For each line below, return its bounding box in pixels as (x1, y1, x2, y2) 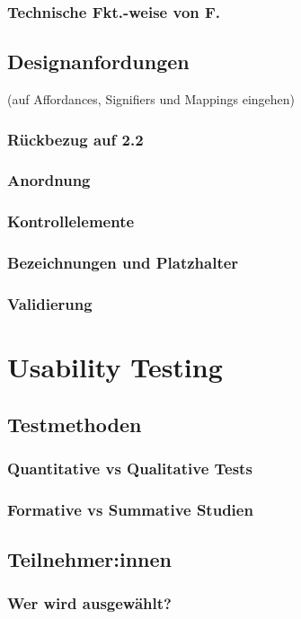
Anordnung (7, 169, 91, 191)
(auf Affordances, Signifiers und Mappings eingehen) (7, 90, 296, 109)
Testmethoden (7, 410, 142, 438)
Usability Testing (7, 349, 223, 385)
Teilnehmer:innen (7, 545, 173, 573)
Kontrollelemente (7, 210, 135, 233)
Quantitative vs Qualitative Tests (7, 456, 252, 479)
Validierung (7, 292, 93, 314)
